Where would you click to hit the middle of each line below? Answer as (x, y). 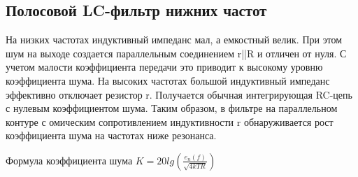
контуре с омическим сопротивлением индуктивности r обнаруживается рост (170, 121)
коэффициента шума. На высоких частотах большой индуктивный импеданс (168, 80)
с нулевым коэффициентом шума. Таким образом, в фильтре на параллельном (172, 108)
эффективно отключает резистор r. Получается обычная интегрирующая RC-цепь (179, 94)
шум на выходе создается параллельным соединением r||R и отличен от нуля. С (176, 53)
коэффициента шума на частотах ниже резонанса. (111, 135)
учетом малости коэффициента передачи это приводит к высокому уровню (164, 67)
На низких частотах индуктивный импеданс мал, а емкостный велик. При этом (174, 40)
